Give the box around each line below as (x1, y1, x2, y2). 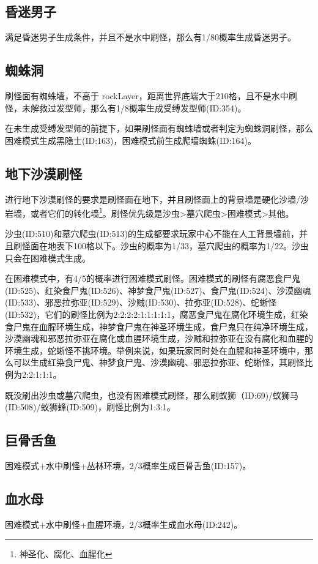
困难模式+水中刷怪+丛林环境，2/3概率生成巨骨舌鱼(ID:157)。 (5, 459, 251, 472)
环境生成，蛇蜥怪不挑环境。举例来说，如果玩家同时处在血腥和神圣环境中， (5, 344, 305, 356)
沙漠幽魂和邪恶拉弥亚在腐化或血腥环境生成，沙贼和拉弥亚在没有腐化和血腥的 (5, 332, 313, 345)
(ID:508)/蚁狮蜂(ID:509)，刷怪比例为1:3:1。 (5, 400, 176, 413)
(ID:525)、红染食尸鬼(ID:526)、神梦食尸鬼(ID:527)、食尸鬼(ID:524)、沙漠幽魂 (5, 284, 311, 296)
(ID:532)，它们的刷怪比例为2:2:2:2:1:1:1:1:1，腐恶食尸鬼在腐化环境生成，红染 (5, 307, 308, 320)
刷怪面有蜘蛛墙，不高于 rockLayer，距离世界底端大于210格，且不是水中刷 (5, 89, 297, 102)
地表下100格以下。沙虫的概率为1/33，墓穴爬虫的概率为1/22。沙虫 (47, 239, 309, 252)
